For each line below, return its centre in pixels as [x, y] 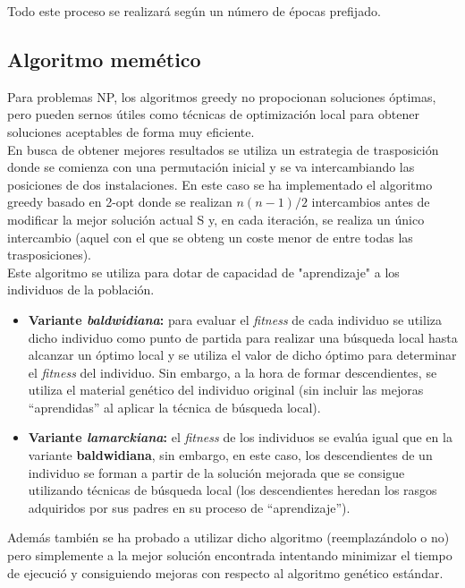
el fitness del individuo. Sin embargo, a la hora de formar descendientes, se [232, 372]
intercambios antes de [371, 202]
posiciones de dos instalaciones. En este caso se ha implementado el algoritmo [220, 184]
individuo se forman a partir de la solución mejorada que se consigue [216, 472]
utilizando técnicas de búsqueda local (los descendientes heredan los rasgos [232, 490]
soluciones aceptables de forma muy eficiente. [131, 131]
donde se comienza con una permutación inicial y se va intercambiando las [211, 167]
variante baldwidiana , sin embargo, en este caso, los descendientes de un [230, 455]
